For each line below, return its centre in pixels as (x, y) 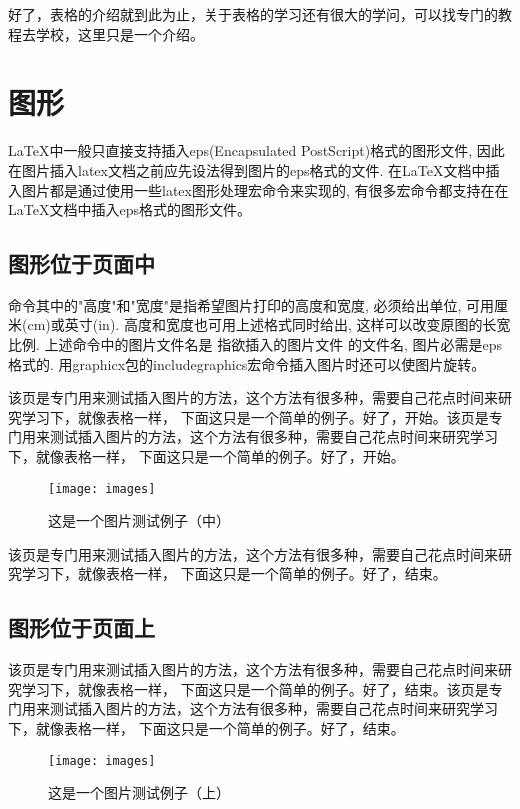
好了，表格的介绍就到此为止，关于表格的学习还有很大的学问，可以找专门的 (253, 14)
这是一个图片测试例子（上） (139, 792)
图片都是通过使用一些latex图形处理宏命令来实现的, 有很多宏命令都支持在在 (265, 189)
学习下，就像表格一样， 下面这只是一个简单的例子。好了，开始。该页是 (255, 416)
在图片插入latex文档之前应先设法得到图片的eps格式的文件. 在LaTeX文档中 (247, 169)
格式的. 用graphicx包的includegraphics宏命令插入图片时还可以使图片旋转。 (247, 363)
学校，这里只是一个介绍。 (119, 33)
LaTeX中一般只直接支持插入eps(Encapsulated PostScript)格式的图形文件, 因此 (256, 150)
